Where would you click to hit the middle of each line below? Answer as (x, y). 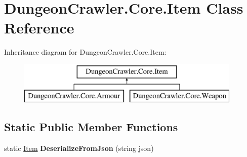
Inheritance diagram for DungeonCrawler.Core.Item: (85, 52)
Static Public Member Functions (91, 127)
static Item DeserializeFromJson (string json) (79, 148)
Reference (39, 28)
